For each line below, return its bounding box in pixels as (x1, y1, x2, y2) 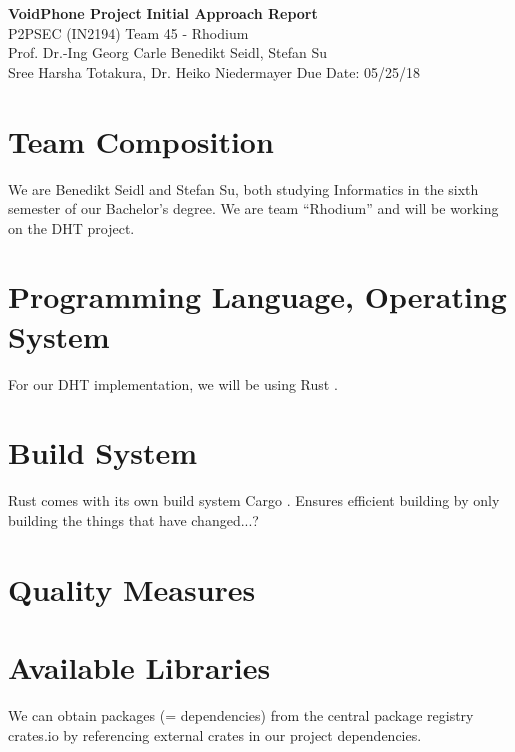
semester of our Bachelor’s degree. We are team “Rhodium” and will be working (8, 198, 499, 219)
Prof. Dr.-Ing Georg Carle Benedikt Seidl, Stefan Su (8, 42, 327, 63)
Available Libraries (8, 647, 271, 688)
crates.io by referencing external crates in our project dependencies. (8, 724, 422, 745)
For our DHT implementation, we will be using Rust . (8, 373, 338, 394)
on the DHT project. (8, 217, 135, 238)
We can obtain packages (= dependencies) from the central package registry (8, 705, 474, 725)
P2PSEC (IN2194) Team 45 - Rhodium (8, 22, 249, 43)
